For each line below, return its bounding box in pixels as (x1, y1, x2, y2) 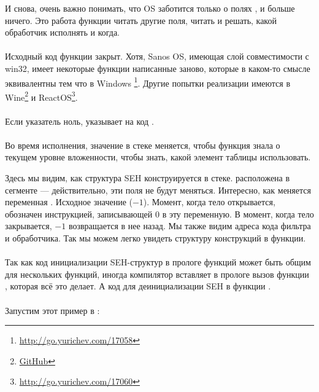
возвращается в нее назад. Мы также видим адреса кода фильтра (68, 219, 311, 232)
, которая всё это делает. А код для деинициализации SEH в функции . (5, 280, 271, 292)
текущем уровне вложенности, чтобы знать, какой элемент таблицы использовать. (5, 151, 311, 163)
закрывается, (5, 219, 52, 232)
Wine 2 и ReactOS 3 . (5, 88, 78, 103)
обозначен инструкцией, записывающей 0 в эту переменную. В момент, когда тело (5, 207, 314, 220)
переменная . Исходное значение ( (5, 195, 133, 208)
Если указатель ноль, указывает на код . (5, 114, 154, 127)
